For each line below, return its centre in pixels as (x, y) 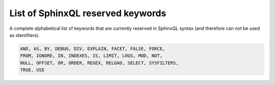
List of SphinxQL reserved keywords (88, 13)
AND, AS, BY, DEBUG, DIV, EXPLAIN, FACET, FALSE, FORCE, (93, 49)
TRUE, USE (32, 70)
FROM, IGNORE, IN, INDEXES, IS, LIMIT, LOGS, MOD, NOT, (91, 56)
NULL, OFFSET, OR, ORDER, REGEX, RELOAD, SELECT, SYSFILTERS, (99, 63)
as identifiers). (25, 35)
